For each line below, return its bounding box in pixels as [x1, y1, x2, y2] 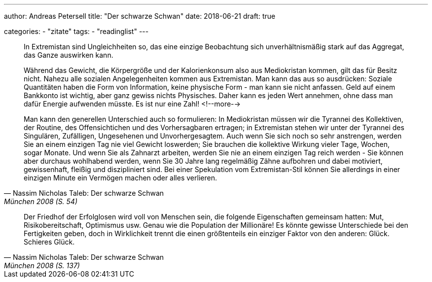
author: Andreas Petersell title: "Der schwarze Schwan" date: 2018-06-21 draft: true [4, 12, 276, 20]
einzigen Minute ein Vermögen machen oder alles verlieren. [24, 174, 217, 182]
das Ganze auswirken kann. [24, 51, 113, 59]
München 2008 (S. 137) [4, 261, 80, 270]
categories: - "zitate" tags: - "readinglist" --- [4, 27, 149, 35]
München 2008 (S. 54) [4, 197, 78, 206]
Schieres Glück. [24, 238, 75, 246]
